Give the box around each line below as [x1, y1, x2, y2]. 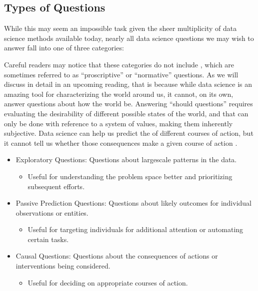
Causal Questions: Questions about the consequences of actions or [15, 251, 218, 261]
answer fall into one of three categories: [4, 42, 124, 53]
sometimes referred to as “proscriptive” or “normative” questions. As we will [4, 69, 238, 79]
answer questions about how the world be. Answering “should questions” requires [4, 98, 253, 109]
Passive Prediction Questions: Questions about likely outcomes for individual [15, 198, 252, 208]
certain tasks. [27, 234, 69, 244]
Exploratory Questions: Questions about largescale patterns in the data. [15, 154, 237, 165]
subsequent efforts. [27, 181, 85, 191]
